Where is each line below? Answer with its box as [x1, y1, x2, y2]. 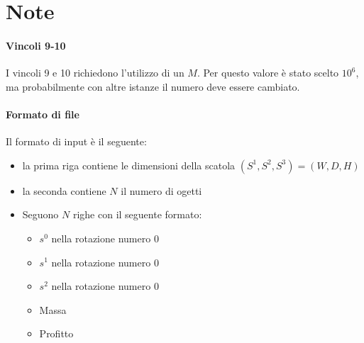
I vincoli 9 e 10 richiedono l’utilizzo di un [6, 65, 184, 80]
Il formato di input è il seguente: [6, 134, 147, 149]
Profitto [39, 326, 74, 341]
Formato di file [6, 106, 79, 121]
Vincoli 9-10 [6, 38, 66, 52]
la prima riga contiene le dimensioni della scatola [22, 157, 236, 172]
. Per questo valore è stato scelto [197, 65, 339, 80]
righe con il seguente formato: [72, 207, 202, 222]
